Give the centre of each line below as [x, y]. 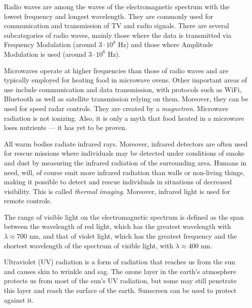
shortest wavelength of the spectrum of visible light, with [89, 245]
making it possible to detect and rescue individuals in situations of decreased [118, 182]
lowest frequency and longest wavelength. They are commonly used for [109, 16]
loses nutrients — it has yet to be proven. [65, 127]
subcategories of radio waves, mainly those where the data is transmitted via [118, 35]
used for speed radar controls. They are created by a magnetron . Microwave [116, 108]
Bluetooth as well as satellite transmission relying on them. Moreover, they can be [126, 99]
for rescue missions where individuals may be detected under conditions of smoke [124, 153]
